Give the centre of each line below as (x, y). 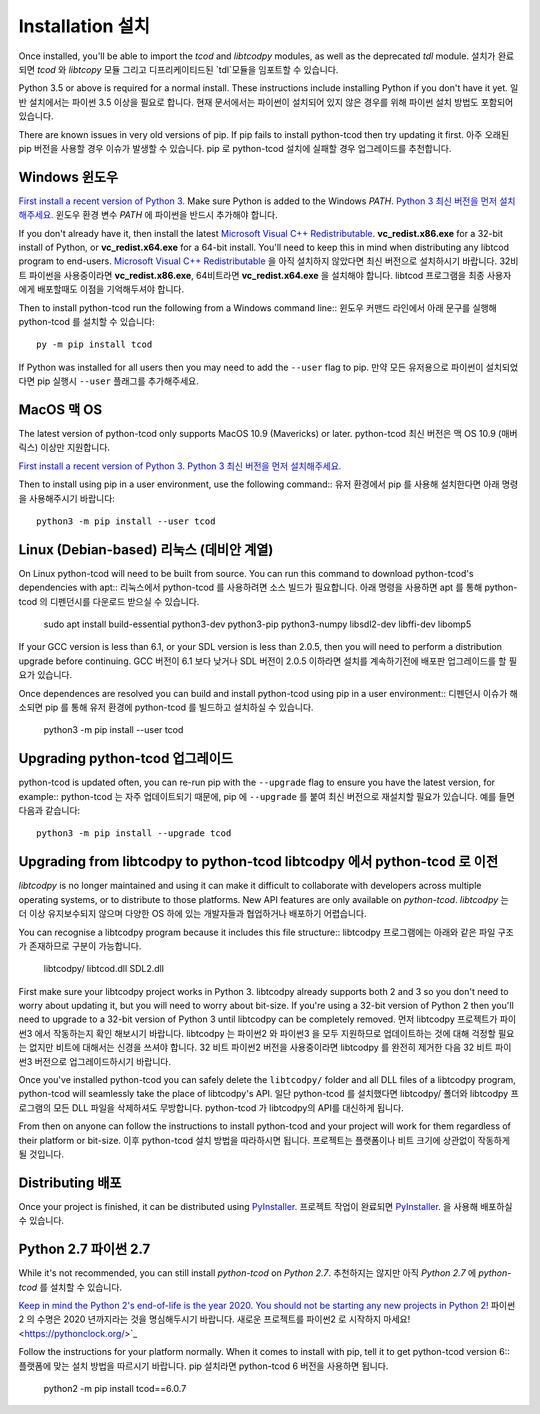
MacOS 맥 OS (60, 409)
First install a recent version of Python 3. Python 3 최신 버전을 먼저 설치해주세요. (180, 466)
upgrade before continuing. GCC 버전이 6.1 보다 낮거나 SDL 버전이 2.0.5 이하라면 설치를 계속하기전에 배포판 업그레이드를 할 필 (268, 661)
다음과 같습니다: (49, 811)
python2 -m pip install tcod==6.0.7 (115, 1388)
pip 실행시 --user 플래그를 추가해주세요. (118, 381)
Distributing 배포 (70, 1182)
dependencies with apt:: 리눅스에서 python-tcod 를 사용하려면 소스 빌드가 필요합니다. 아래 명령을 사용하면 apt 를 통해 (250, 587)
